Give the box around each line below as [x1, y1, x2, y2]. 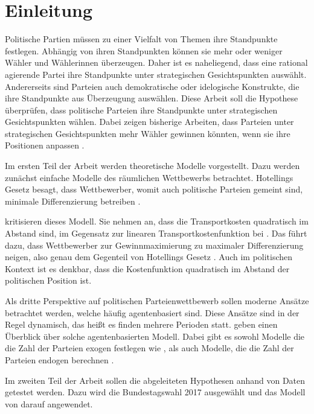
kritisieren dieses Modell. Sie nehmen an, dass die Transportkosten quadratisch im [5, 215, 309, 228]
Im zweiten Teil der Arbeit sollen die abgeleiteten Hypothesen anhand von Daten [5, 374, 306, 386]
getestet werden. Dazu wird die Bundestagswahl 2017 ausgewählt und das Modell [5, 386, 306, 398]
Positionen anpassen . [5, 139, 85, 151]
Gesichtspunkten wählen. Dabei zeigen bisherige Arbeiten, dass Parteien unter [5, 115, 294, 128]
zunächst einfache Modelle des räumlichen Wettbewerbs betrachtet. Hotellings [5, 171, 293, 183]
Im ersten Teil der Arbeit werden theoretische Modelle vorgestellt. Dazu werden [5, 159, 300, 172]
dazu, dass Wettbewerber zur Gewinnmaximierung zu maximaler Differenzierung [5, 238, 304, 251]
